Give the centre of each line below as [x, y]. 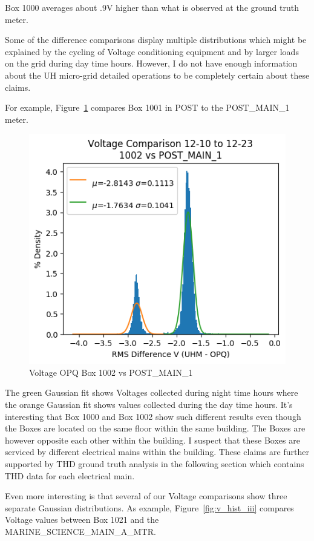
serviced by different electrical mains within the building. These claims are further [157, 452]
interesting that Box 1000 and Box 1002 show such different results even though [153, 416]
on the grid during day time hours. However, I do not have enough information [151, 63]
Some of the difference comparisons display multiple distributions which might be [156, 40]
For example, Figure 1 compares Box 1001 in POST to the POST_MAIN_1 [147, 107]
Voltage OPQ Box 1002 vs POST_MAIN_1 [111, 372]
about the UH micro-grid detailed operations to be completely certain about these [157, 75]
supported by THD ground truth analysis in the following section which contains [155, 464]
